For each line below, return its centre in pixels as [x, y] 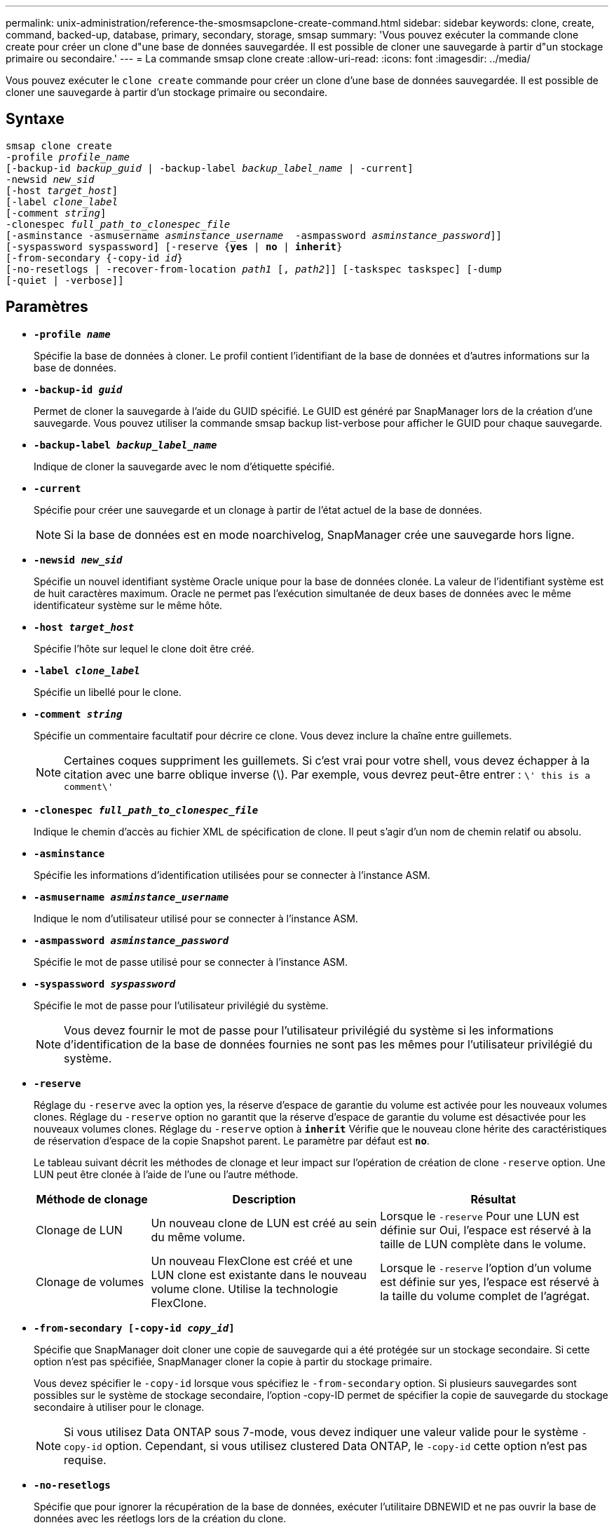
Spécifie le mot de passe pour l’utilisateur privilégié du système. [181, 1005]
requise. [85, 1460]
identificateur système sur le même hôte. [128, 605]
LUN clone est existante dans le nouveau [259, 1275]
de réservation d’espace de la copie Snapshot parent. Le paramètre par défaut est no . [232, 1140]
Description [264, 1199]
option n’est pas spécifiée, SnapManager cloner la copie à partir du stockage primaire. [233, 1361]
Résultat [493, 1199]
